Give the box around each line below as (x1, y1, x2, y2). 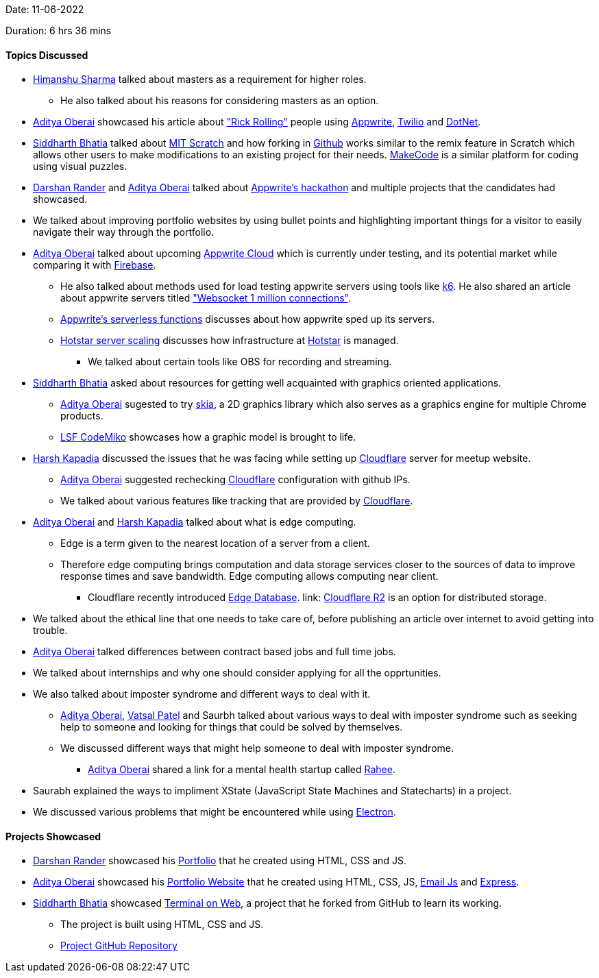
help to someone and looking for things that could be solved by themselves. (60, 721, 403, 733)
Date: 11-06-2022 (5, 3, 84, 15)
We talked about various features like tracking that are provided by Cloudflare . (60, 495, 413, 507)
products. (60, 410, 103, 422)
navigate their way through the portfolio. (33, 226, 215, 239)
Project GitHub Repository (60, 940, 178, 952)
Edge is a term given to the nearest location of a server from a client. (60, 537, 370, 550)
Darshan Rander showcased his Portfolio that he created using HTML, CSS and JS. (33, 855, 406, 867)
